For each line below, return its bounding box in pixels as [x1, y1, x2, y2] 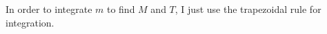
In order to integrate [6, 2, 92, 16]
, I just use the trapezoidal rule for [175, 2, 321, 16]
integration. [6, 15, 54, 29]
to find [106, 2, 135, 16]
